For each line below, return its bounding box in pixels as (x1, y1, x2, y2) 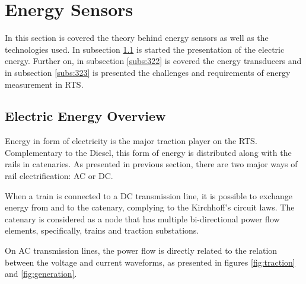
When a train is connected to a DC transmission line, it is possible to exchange (5, 189, 292, 202)
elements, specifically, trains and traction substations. (5, 224, 199, 237)
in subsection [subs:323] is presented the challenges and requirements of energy (5, 66, 291, 78)
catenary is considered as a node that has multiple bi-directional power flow (5, 212, 280, 225)
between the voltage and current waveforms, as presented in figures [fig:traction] (5, 256, 295, 268)
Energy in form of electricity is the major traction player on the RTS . (5, 135, 257, 147)
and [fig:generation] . (5, 267, 77, 280)
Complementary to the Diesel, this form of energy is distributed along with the (5, 146, 292, 158)
